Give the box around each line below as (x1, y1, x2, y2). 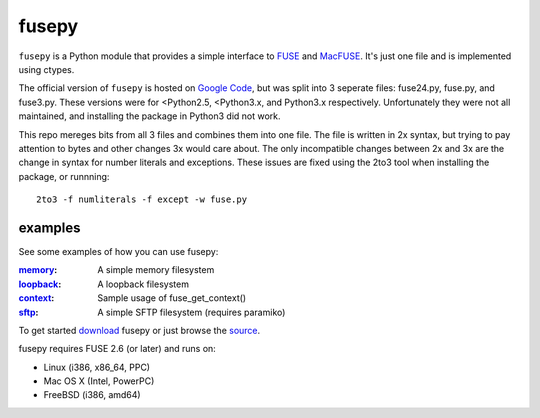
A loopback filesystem (97, 278, 190, 290)
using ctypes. (18, 63, 75, 75)
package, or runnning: (18, 170, 110, 182)
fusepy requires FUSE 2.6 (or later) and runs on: (18, 343, 217, 355)
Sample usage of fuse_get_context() (97, 292, 247, 304)
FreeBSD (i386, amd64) (43, 389, 141, 401)
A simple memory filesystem (97, 264, 215, 276)
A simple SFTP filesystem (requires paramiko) (97, 306, 286, 318)
